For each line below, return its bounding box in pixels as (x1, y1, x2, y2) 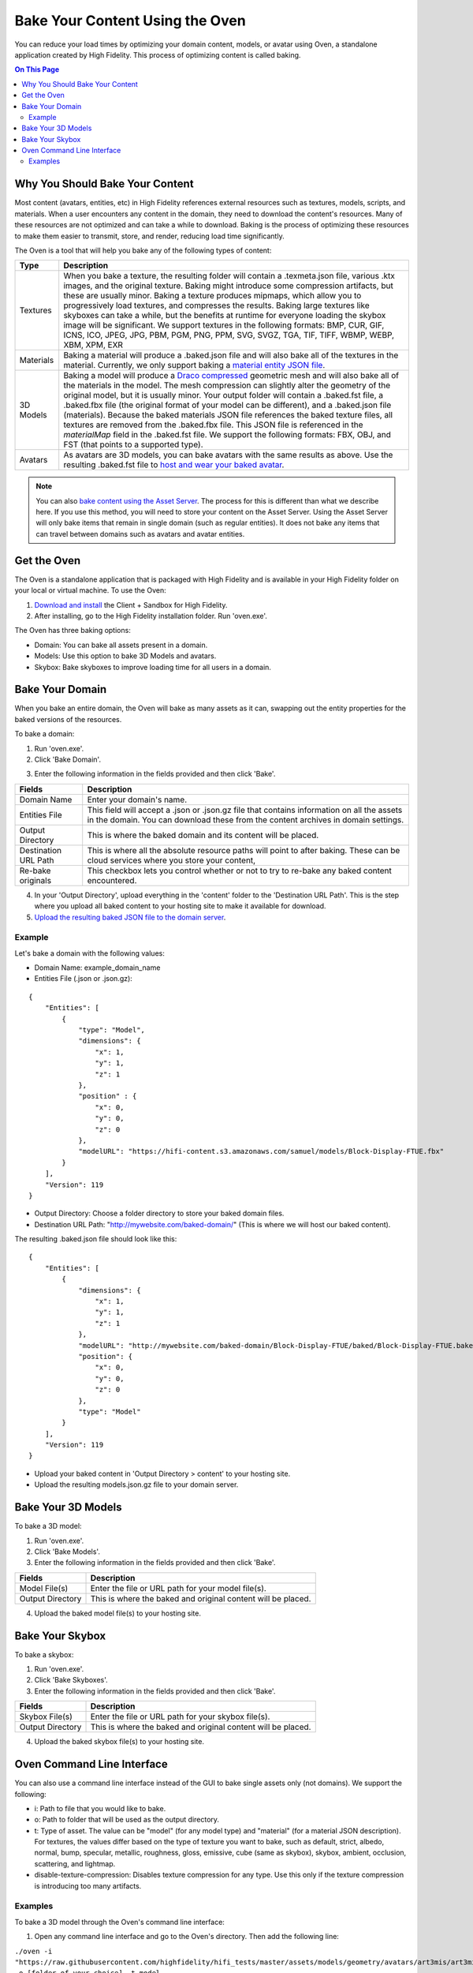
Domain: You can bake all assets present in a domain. (34, 640, 208, 650)
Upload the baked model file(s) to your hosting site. (34, 1608, 201, 1618)
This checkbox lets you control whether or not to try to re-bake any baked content (87, 865, 392, 876)
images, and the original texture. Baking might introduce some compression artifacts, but (63, 280, 393, 291)
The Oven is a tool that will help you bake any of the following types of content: (14, 245, 272, 255)
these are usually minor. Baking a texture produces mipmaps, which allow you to (63, 290, 362, 301)
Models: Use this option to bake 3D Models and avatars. (34, 651, 217, 661)
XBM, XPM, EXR (63, 339, 124, 350)
